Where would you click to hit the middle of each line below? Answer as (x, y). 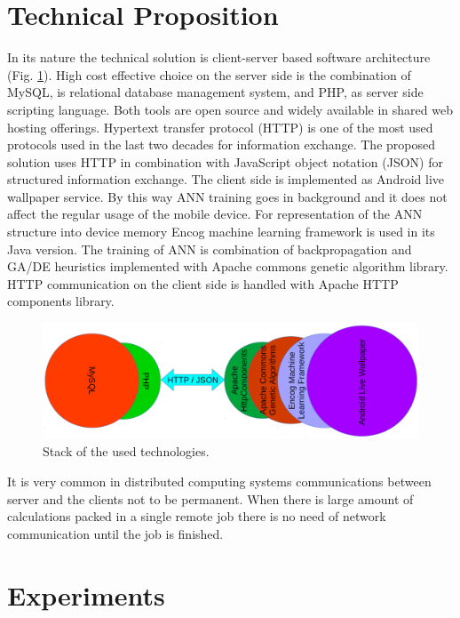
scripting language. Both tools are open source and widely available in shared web (230, 109)
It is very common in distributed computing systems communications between (219, 482)
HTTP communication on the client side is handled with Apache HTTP (203, 283)
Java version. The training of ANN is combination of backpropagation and (210, 249)
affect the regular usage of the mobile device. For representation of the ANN (215, 214)
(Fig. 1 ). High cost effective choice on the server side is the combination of (209, 74)
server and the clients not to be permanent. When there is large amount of (210, 498)
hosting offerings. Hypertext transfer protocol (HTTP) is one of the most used (220, 127)
